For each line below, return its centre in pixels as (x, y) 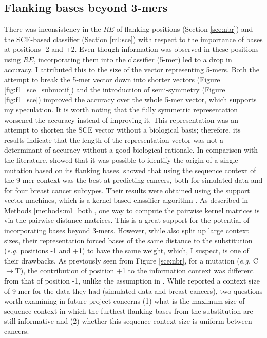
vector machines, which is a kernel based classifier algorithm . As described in (126, 200)
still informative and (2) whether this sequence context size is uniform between (128, 321)
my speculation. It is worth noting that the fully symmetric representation (121, 109)
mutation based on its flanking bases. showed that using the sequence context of (130, 170)
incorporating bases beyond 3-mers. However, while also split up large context (127, 230)
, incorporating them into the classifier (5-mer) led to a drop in (133, 59)
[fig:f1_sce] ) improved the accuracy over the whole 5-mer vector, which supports (130, 99)
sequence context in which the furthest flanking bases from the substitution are (129, 311)
